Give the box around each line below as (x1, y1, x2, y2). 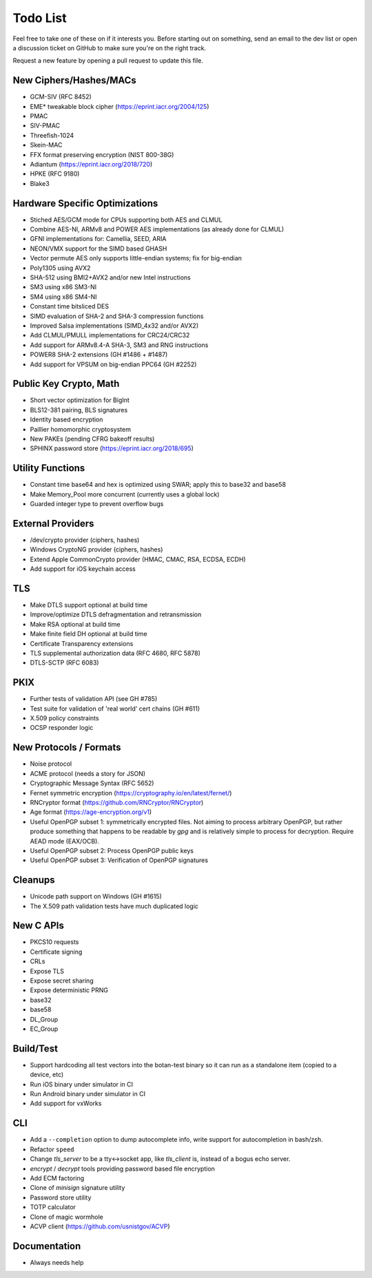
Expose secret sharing (30, 976, 94, 985)
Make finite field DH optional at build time (30, 630, 147, 638)
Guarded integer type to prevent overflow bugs (30, 500, 164, 508)
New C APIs (12, 920, 65, 932)
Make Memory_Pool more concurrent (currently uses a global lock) (30, 490, 220, 499)
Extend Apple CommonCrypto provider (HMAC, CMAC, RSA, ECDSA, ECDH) (30, 555, 246, 563)
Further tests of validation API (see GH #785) (30, 695, 158, 703)
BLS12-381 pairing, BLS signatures (30, 406, 128, 414)
